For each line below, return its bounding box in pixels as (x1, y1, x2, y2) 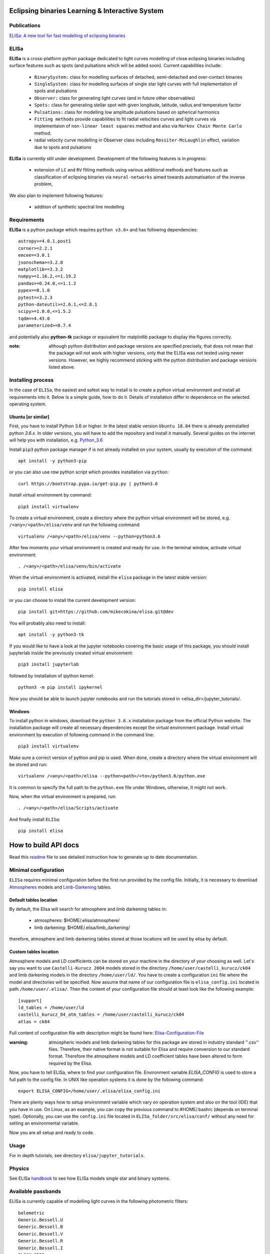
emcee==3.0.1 (18, 252, 50, 258)
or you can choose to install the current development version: (9, 597, 136, 603)
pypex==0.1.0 (18, 287, 50, 293)
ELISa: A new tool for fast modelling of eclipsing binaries (9, 33, 126, 39)
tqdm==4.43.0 (18, 316, 50, 321)
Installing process (9, 376, 54, 383)
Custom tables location (9, 949, 59, 955)
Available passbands (9, 1188, 61, 1195)
